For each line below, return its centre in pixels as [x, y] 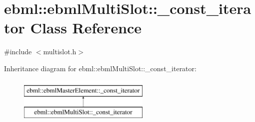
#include [18, 52]
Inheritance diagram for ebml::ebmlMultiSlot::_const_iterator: [100, 68]
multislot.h [60, 52]
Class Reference [86, 28]
